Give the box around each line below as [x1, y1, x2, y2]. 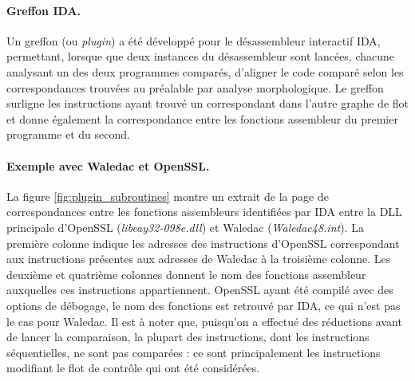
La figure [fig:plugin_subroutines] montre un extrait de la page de [6, 187, 329, 204]
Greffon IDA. [6, 2, 81, 18]
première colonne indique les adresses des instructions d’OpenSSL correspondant [6, 234, 400, 251]
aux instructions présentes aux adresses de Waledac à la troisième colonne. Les [6, 250, 391, 267]
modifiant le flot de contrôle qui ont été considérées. [6, 359, 260, 376]
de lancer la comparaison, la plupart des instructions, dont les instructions [6, 328, 370, 345]
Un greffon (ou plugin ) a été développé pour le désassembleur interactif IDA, [6, 32, 381, 49]
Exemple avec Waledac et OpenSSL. [6, 157, 210, 174]
